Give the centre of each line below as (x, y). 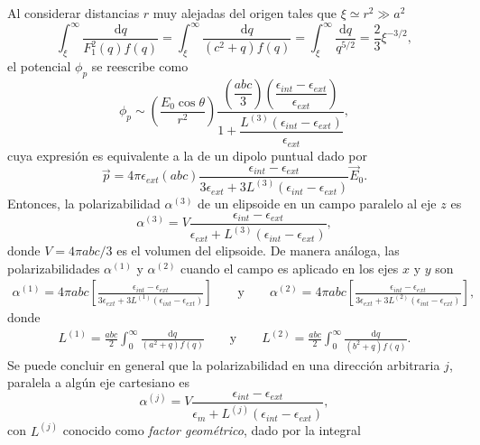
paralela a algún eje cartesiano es (99, 382)
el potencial (39, 65)
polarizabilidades (54, 268)
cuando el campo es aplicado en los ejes (290, 268)
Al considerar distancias (74, 13)
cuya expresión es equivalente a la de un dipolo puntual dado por (187, 155)
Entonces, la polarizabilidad (84, 204)
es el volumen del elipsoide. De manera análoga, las (258, 250)
